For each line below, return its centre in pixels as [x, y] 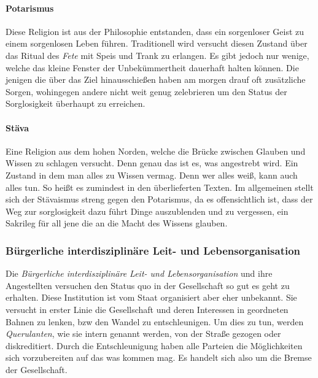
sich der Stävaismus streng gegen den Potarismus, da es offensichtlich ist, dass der [159, 199]
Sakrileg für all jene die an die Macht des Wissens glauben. [117, 223]
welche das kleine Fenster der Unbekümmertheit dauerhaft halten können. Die [152, 67]
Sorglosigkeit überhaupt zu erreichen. [76, 103]
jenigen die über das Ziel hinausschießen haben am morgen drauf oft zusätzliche [156, 79]
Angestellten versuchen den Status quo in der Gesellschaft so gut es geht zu [148, 285]
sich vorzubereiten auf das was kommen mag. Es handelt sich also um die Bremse [159, 357]
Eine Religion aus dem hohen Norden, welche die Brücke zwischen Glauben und [156, 151]
